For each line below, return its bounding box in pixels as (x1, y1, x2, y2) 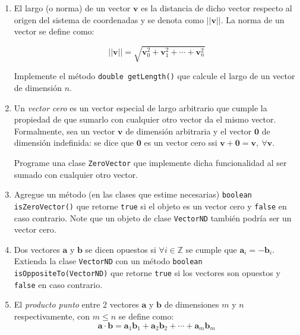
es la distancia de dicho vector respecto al (141, 2, 292, 14)
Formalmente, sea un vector (14, 124, 115, 137)
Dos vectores (14, 243, 60, 255)
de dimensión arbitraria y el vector (125, 124, 252, 137)
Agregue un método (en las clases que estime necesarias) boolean (14, 188, 252, 201)
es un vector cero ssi (144, 136, 217, 149)
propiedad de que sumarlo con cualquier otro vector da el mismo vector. (14, 113, 276, 126)
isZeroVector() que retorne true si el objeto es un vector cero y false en (14, 199, 287, 212)
